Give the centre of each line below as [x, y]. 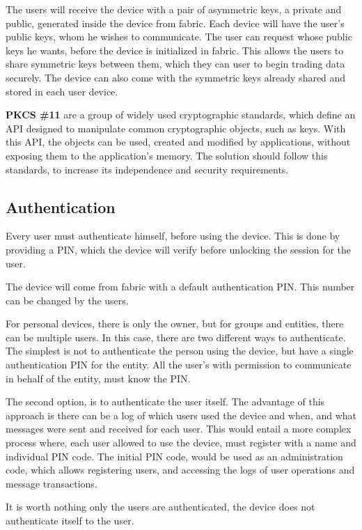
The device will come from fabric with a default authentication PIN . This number [180, 287]
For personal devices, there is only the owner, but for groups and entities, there [175, 324]
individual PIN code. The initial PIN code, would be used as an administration [174, 456]
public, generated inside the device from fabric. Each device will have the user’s [175, 23]
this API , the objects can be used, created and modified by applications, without [178, 142]
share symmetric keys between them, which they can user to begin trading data [175, 64]
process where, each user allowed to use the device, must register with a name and [181, 443]
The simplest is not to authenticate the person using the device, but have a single [180, 351]
